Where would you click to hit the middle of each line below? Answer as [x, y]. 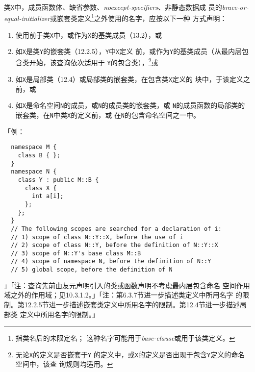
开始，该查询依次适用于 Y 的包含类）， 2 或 [94, 62]
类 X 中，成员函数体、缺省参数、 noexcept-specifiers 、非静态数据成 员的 [113, 7]
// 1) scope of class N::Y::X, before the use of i [97, 237]
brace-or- [235, 7]
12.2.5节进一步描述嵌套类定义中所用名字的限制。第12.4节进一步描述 [132, 304]
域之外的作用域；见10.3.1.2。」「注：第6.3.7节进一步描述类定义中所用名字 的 [123, 295]
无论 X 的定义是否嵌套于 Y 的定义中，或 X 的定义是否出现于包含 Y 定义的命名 [130, 354]
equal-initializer [27, 18]
